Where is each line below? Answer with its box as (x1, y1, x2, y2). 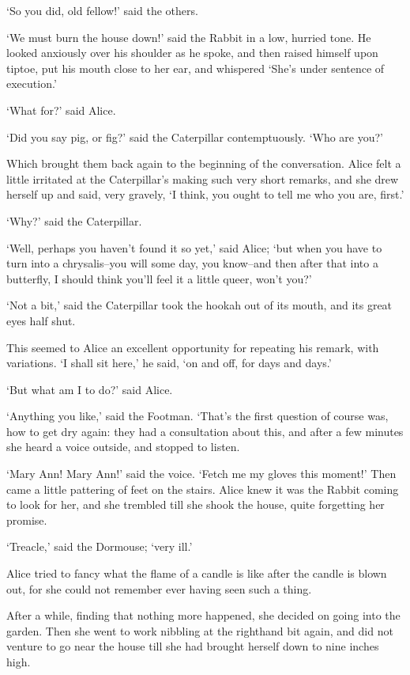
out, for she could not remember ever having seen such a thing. (6, 580, 312, 597)
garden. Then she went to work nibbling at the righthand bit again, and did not (6, 622, 393, 639)
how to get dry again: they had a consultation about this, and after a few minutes (6, 423, 404, 439)
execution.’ (6, 75, 57, 92)
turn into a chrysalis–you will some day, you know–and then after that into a (6, 255, 378, 271)
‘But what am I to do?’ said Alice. (6, 381, 173, 397)
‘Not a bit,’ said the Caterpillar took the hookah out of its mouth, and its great (6, 297, 393, 313)
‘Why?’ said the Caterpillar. (6, 212, 142, 229)
